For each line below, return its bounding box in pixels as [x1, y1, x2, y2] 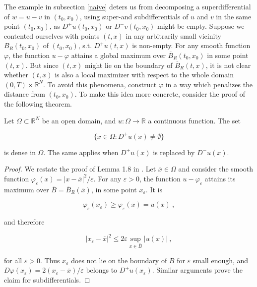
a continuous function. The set [148, 115, 241, 125]
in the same [216, 11, 252, 21]
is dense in [4, 147, 36, 157]
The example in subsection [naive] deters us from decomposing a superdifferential [4, 1, 251, 11]
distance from [4, 89, 45, 99]
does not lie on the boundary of [71, 255, 167, 265]
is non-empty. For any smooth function [132, 40, 251, 51]
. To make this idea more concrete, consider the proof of [74, 89, 246, 99]
